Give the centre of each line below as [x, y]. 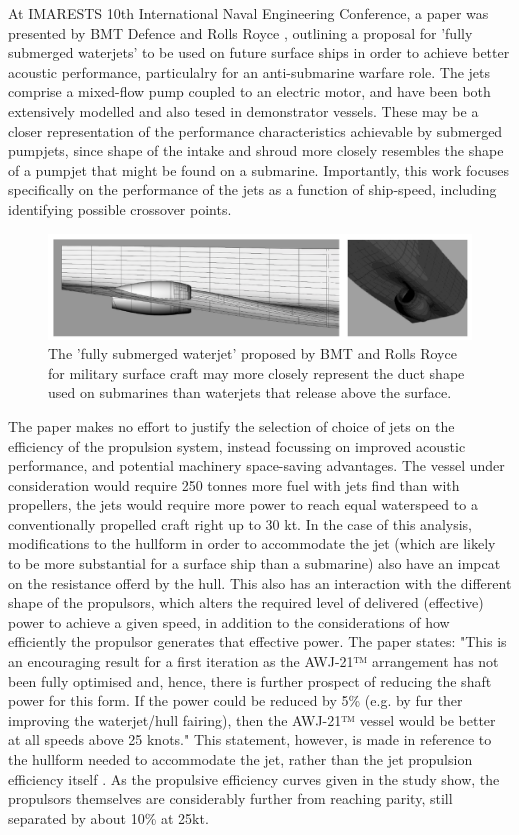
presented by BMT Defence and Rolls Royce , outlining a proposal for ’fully [240, 32]
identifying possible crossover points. [120, 208]
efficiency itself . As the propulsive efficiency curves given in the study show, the [254, 778]
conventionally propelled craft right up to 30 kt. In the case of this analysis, [240, 523]
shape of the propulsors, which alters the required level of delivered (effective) [246, 602]
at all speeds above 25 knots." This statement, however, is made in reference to [250, 739]
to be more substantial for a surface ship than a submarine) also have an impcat [254, 563]
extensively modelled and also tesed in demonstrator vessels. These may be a [243, 110]
